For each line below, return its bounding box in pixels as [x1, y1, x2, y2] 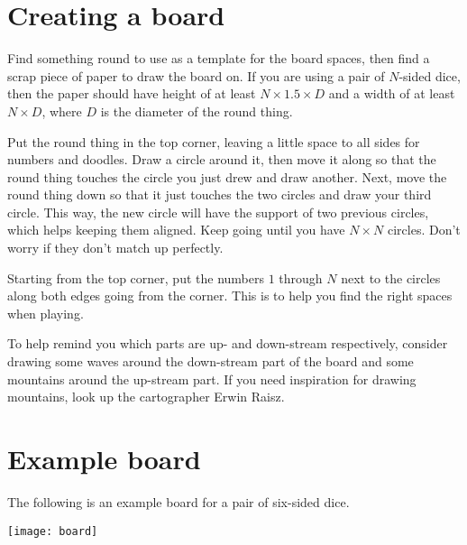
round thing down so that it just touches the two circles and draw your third [7, 185, 432, 204]
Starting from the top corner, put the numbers [7, 268, 264, 287]
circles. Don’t [387, 220, 461, 239]
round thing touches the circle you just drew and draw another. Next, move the [7, 167, 447, 186]
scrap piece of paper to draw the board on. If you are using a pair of [7, 66, 385, 85]
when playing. [7, 303, 84, 322]
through [279, 268, 323, 287]
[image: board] [7, 524, 98, 538]
